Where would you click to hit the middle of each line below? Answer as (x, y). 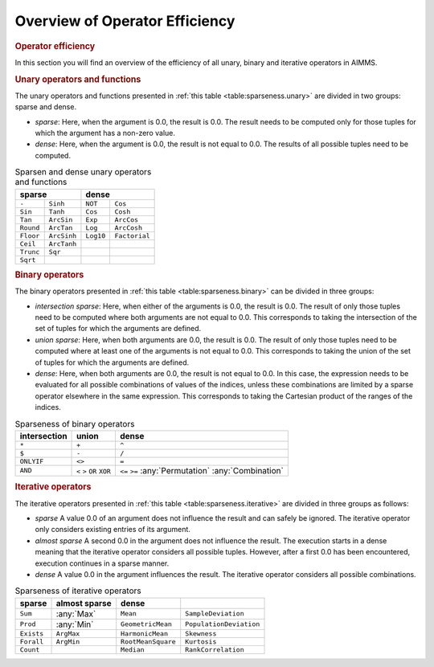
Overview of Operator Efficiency (125, 21)
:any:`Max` (76, 613)
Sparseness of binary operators (75, 424)
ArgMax (68, 634)
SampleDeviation (215, 614)
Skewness (201, 634)
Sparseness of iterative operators (78, 591)
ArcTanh (63, 244)
